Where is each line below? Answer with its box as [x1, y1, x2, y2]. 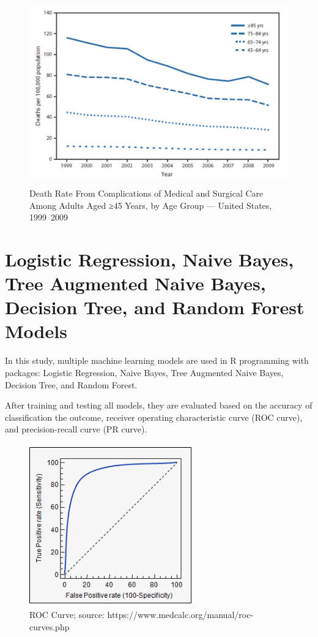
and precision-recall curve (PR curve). [5, 423, 147, 435]
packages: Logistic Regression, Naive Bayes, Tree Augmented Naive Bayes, [5, 366, 284, 379]
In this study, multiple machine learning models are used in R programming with [5, 354, 309, 367]
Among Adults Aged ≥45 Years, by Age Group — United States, [29, 198, 272, 211]
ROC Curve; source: [29, 608, 105, 621]
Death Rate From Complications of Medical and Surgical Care [29, 186, 264, 199]
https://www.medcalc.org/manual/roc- [107, 608, 254, 621]
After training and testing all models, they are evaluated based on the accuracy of [5, 399, 312, 412]
